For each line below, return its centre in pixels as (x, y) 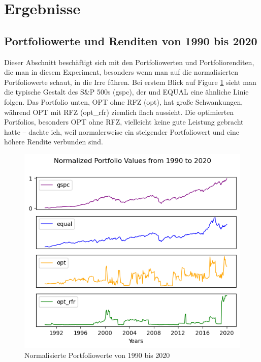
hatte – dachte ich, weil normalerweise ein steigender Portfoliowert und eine (122, 131)
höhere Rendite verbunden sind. (54, 142)
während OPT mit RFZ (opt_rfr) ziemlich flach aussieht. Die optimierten (119, 112)
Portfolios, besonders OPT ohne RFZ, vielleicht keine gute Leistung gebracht (124, 122)
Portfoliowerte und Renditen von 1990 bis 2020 (131, 40)
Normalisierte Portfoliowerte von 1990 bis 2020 (97, 355)
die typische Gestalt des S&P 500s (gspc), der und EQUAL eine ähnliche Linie (126, 92)
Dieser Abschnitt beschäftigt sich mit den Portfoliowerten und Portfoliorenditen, (129, 62)
